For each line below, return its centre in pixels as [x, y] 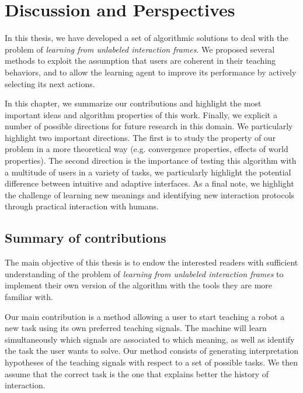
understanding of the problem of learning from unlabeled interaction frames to [144, 273]
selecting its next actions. [50, 83]
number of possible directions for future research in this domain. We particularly [149, 126]
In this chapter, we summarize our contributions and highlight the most [133, 103]
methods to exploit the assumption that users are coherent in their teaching [140, 61]
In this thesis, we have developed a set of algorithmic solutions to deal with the [147, 38]
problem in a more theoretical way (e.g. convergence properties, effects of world [147, 149]
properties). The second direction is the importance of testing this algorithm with [151, 161]
